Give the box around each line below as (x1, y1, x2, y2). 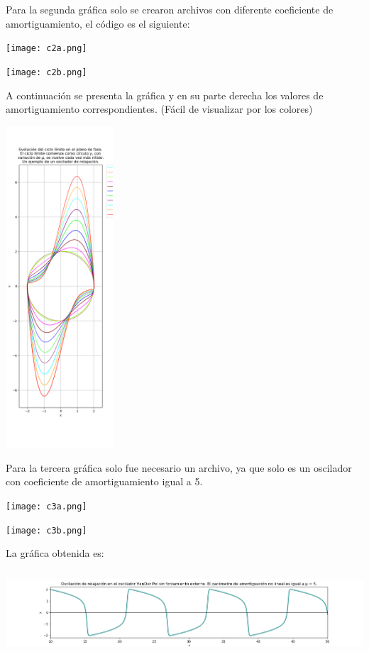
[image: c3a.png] (6, 502, 87, 512)
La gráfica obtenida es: (6, 546, 104, 560)
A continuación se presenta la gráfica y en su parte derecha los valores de (6, 87, 324, 102)
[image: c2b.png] (6, 67, 87, 77)
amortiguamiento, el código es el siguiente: (6, 16, 190, 31)
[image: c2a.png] (6, 43, 87, 54)
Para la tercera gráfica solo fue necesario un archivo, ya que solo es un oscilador (6, 460, 352, 475)
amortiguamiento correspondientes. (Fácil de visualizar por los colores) (6, 101, 313, 116)
